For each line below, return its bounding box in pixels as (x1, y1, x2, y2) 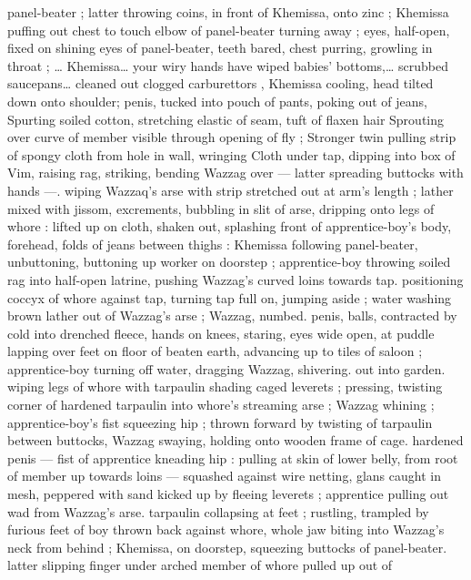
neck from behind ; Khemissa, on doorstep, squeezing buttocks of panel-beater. (7, 537, 447, 556)
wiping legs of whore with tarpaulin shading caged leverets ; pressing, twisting (7, 377, 443, 396)
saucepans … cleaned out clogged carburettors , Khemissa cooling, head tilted (7, 74, 434, 93)
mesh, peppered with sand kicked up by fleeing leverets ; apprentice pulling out (7, 484, 449, 504)
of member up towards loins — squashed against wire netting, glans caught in (7, 466, 441, 485)
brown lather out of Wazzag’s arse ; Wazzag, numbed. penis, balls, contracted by (7, 306, 457, 325)
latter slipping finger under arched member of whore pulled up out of (7, 555, 393, 575)
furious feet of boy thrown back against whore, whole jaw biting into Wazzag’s (7, 520, 445, 539)
